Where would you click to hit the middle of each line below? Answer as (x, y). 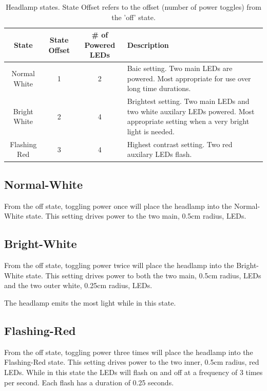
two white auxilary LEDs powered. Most (191, 111)
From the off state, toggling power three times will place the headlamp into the (129, 352)
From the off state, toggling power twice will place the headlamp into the (119, 265)
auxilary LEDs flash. (159, 154)
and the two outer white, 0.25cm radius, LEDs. (78, 285)
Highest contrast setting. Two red (180, 144)
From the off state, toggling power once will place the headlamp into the (118, 206)
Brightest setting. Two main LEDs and (188, 101)
